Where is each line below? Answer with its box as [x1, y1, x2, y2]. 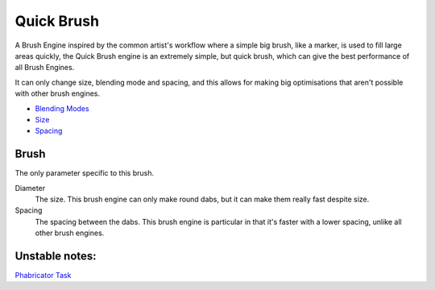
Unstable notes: [14, 249, 97, 263]
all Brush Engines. [14, 63, 75, 72]
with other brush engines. [14, 89, 101, 98]
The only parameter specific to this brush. [14, 168, 155, 178]
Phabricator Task [14, 271, 72, 280]
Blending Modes [35, 103, 89, 113]
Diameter [14, 183, 46, 193]
